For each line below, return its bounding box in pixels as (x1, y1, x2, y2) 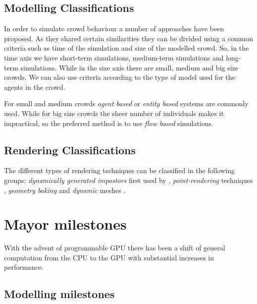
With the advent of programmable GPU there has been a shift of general (4, 243, 225, 253)
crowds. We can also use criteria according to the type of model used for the (4, 72, 235, 82)
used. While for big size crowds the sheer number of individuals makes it (4, 108, 224, 118)
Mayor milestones (4, 214, 127, 234)
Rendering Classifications (4, 142, 136, 157)
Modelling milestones (4, 286, 115, 302)
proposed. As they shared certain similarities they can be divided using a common (4, 33, 254, 43)
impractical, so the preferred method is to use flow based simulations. (4, 118, 213, 128)
